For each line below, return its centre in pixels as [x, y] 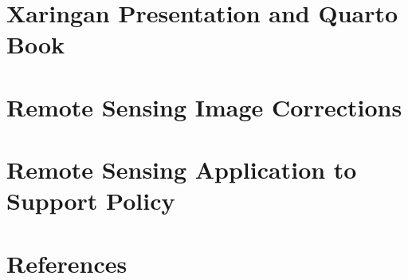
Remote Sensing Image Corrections [204, 106]
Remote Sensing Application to [182, 170]
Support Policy [91, 201]
